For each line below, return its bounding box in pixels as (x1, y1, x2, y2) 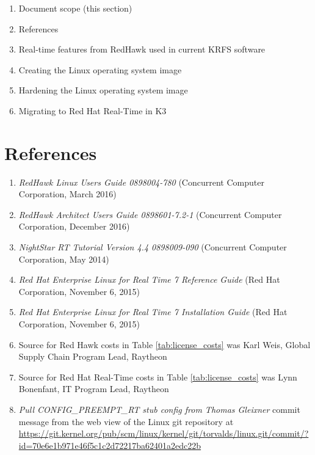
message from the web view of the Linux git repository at (18, 415, 234, 428)
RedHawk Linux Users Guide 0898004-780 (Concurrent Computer (18, 175, 264, 188)
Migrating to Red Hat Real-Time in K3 (18, 104, 167, 117)
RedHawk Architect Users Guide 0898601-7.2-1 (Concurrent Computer (18, 208, 282, 220)
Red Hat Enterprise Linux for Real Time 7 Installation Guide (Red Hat (18, 305, 288, 318)
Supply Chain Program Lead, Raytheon (18, 350, 167, 363)
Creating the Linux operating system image (18, 63, 182, 76)
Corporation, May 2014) (18, 252, 109, 265)
